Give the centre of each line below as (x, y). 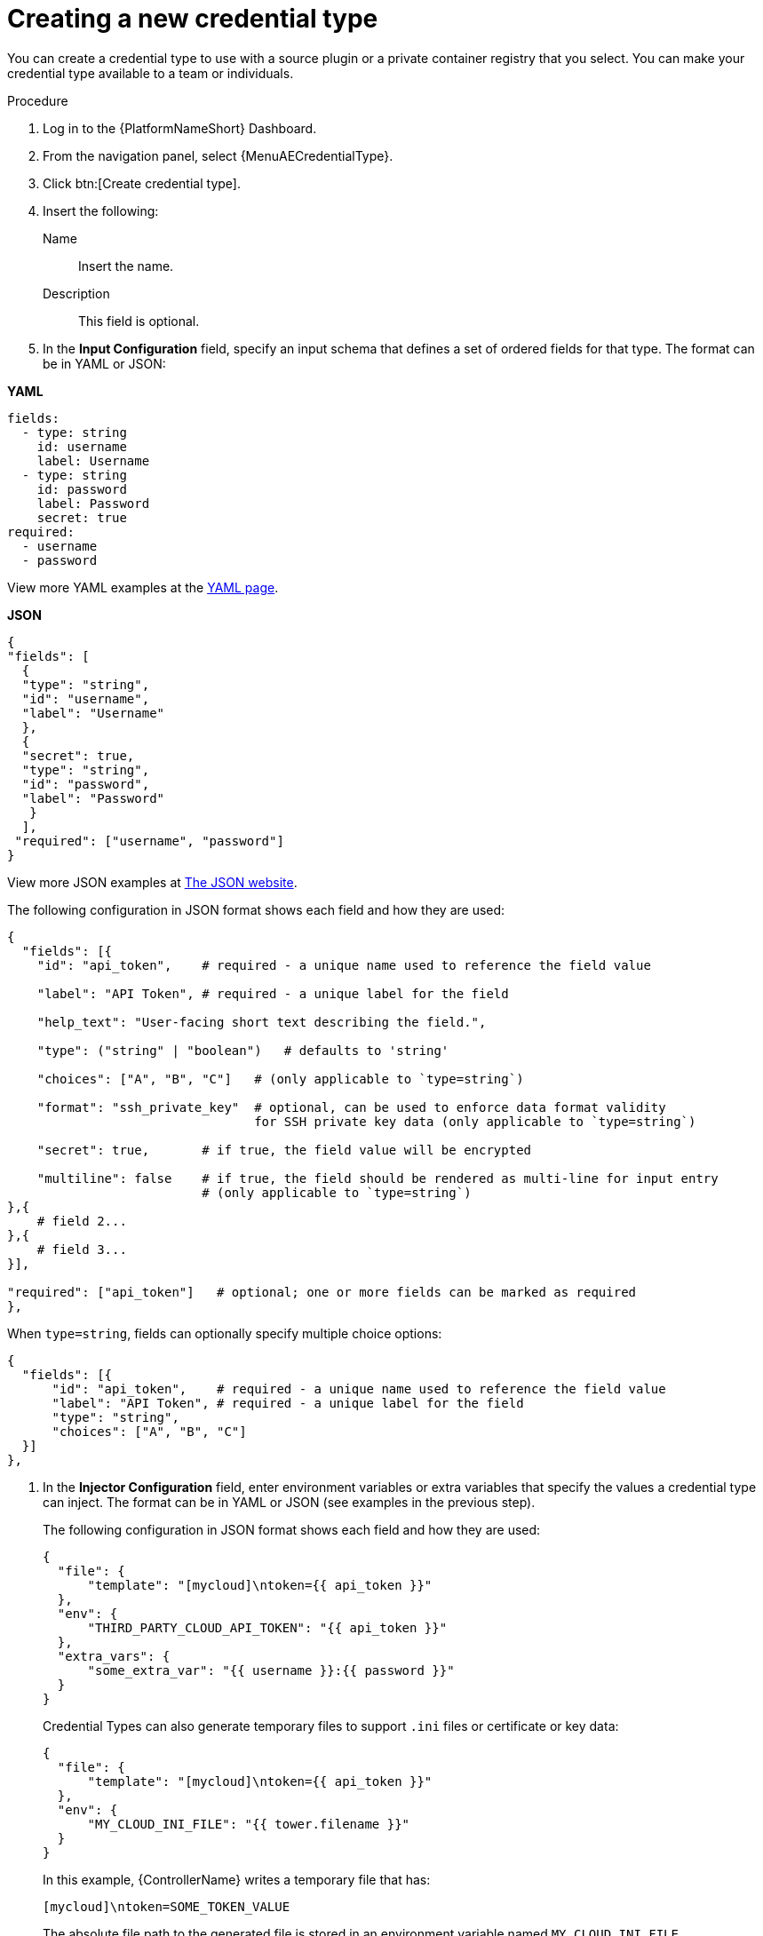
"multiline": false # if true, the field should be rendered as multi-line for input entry (378, 1178)
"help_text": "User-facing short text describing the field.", (262, 1022)
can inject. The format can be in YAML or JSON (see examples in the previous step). (289, 1502)
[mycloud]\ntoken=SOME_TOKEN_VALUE (167, 1906)
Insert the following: (101, 210)
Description (76, 293)
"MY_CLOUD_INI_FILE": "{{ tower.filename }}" (249, 1824)
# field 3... (82, 1249)
